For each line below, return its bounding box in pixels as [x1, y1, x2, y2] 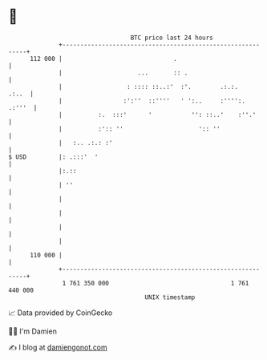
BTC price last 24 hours [130, 34, 214, 42]
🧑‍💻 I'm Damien [8, 326, 58, 336]
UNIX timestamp [144, 293, 196, 301]
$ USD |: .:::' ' [8, 152, 99, 161]
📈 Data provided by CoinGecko [8, 308, 113, 318]
